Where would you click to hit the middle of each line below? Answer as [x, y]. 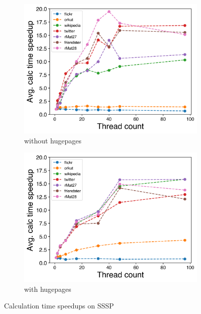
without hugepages [53, 140]
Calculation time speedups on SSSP [59, 306]
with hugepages [48, 289]
